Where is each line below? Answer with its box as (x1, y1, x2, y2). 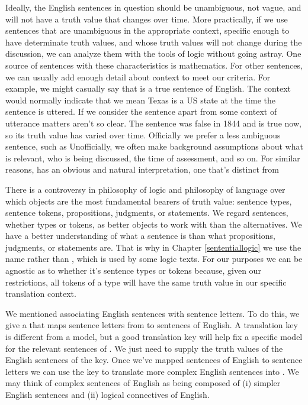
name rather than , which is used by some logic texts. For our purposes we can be (5, 252, 303, 265)
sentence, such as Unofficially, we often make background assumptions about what (5, 140, 303, 153)
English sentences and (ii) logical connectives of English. (5, 388, 210, 400)
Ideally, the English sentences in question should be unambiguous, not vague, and (5, 1, 301, 13)
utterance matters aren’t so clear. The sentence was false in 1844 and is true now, (5, 116, 301, 129)
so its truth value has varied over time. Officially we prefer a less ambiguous (5, 128, 281, 141)
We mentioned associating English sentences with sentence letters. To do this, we (5, 307, 300, 319)
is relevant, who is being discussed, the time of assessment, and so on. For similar (5, 151, 300, 164)
